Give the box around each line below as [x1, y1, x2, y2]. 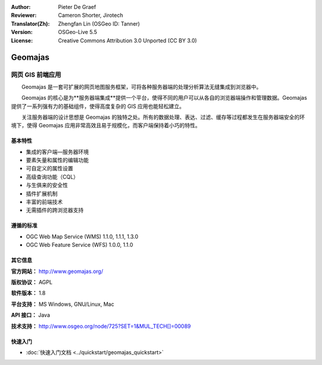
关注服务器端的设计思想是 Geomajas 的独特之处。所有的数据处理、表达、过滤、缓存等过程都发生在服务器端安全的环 [21, 114, 305, 121]
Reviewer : [11, 12, 37, 19]
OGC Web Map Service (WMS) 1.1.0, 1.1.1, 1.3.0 [26, 233, 138, 240]
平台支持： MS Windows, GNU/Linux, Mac [11, 300, 114, 308]
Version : [11, 29, 33, 36]
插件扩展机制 [26, 190, 58, 197]
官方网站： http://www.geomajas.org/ [11, 268, 104, 275]
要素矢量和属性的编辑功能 [26, 157, 89, 164]
